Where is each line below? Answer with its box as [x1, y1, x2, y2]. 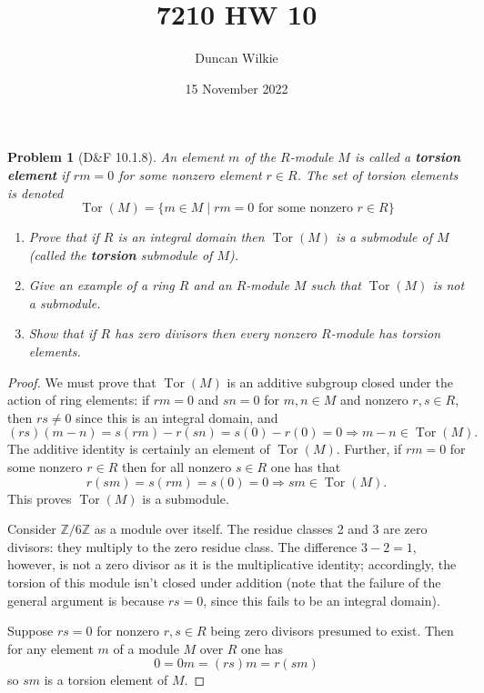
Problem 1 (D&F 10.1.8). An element [7, 147, 225, 166]
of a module [113, 638, 179, 658]
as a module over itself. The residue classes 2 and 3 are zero [94, 519, 428, 538]
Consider [7, 519, 56, 538]
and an [193, 276, 232, 295]
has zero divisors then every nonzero [115, 324, 318, 343]
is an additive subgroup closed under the [227, 372, 453, 391]
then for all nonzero [121, 457, 232, 477]
